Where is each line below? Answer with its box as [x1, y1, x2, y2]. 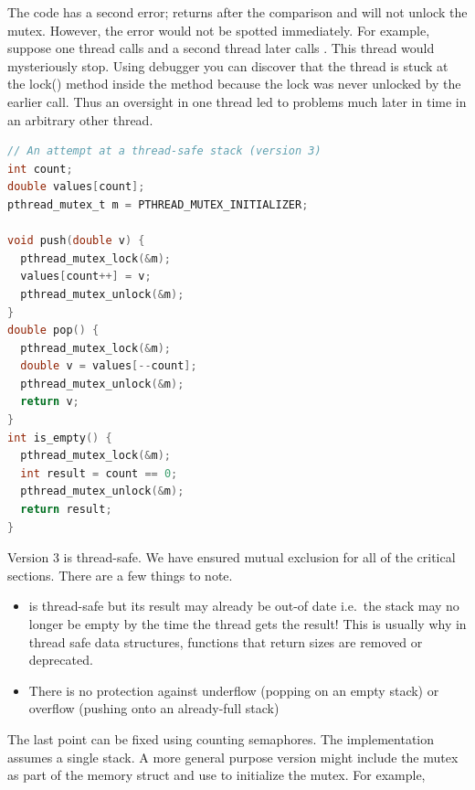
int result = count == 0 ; [20, 466, 178, 480]
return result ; [20, 503, 112, 517]
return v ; [20, 395, 79, 409]
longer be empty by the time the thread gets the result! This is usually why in [28, 614, 467, 633]
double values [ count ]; [7, 180, 145, 194]
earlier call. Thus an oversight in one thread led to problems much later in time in [7, 91, 467, 111]
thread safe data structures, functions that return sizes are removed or [28, 632, 423, 651]
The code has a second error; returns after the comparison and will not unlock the [7, 3, 468, 21]
